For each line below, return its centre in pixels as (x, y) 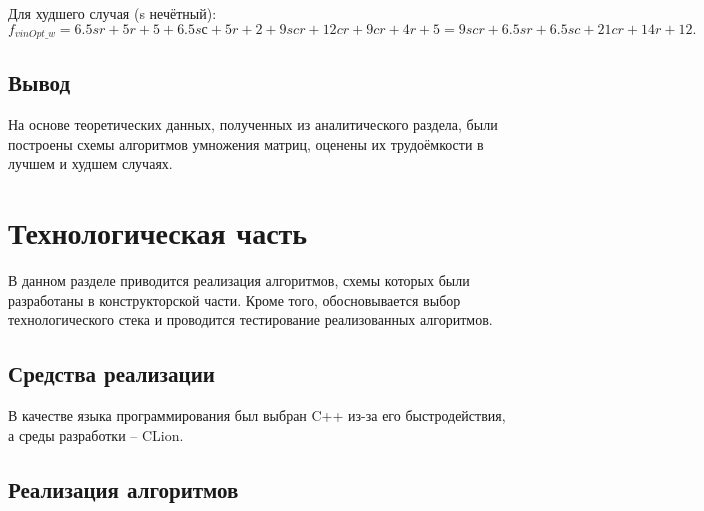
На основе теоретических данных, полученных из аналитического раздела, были (253, 124)
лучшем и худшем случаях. (90, 163)
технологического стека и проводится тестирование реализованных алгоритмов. (250, 319)
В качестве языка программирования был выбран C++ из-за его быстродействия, (257, 415)
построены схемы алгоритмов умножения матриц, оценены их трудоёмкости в (246, 143)
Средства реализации (111, 373)
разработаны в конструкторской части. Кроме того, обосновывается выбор (234, 299)
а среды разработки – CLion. (96, 434)
